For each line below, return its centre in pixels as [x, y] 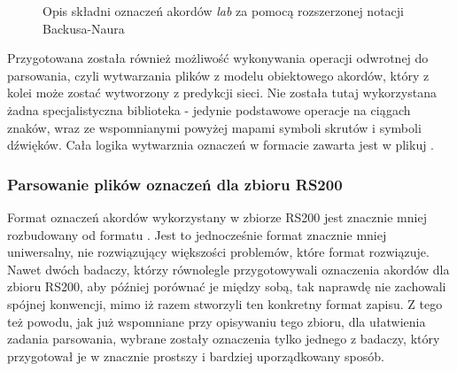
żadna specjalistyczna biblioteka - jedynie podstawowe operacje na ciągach [209, 109]
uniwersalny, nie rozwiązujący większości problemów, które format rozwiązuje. [218, 252]
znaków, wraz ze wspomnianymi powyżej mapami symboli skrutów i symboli [214, 127]
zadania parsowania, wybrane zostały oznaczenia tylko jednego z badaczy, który [224, 339]
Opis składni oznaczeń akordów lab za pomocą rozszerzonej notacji [223, 11]
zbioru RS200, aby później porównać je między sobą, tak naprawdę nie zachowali [227, 286]
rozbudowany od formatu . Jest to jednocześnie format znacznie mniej [197, 234]
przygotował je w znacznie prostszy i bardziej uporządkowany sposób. [196, 356]
